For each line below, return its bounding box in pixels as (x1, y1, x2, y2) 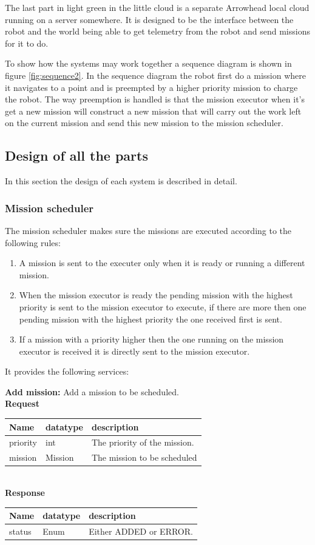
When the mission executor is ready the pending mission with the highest (19, 289, 293, 301)
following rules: (5, 236, 61, 249)
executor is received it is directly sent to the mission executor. (19, 344, 250, 357)
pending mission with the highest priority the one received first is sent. (19, 312, 282, 325)
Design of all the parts (5, 146, 148, 165)
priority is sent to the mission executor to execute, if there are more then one (19, 300, 307, 313)
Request (5, 397, 39, 410)
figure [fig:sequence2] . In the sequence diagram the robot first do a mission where (5, 69, 307, 81)
